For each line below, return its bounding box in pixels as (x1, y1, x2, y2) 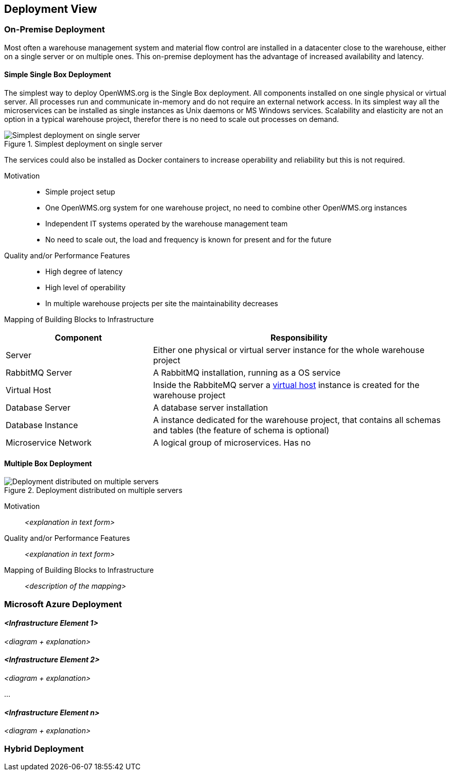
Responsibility (270, 332, 328, 343)
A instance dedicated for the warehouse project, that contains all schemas (153, 415, 441, 426)
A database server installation (153, 402, 268, 413)
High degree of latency (45, 267, 123, 276)
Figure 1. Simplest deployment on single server (4, 139, 163, 149)
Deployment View (4, 3, 97, 15)
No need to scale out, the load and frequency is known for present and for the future (45, 235, 332, 244)
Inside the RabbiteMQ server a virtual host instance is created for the (153, 380, 420, 391)
